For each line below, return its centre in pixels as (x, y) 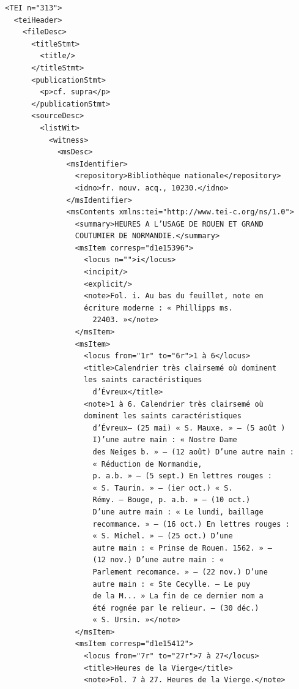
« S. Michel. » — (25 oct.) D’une (163, 536)
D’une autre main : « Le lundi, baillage (178, 512)
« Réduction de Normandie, (147, 464)
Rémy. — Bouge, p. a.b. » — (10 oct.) (172, 500)
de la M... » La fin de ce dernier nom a (178, 596)
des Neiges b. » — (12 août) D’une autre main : (193, 452)
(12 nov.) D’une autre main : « (158, 560)
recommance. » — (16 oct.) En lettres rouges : (191, 524)
